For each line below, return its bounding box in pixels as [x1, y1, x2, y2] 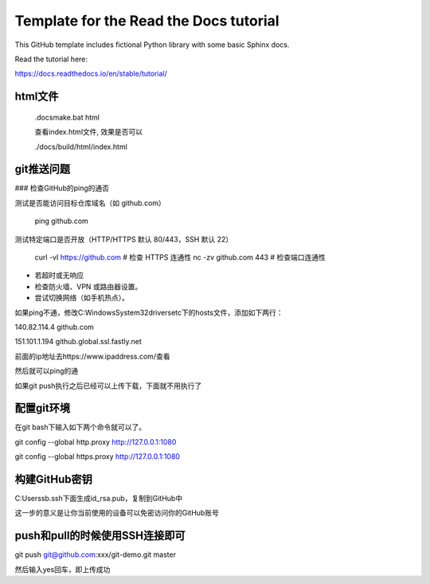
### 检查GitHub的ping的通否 [14, 183, 110, 193]
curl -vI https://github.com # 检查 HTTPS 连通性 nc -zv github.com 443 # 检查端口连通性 [34, 252, 326, 262]
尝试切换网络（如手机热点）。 [34, 293, 129, 303]
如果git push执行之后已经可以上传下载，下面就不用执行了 [14, 381, 202, 390]
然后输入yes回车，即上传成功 [14, 564, 111, 574]
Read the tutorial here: [14, 54, 88, 64]
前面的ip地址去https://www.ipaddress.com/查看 [14, 351, 170, 361]
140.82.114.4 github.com [14, 322, 95, 331]
